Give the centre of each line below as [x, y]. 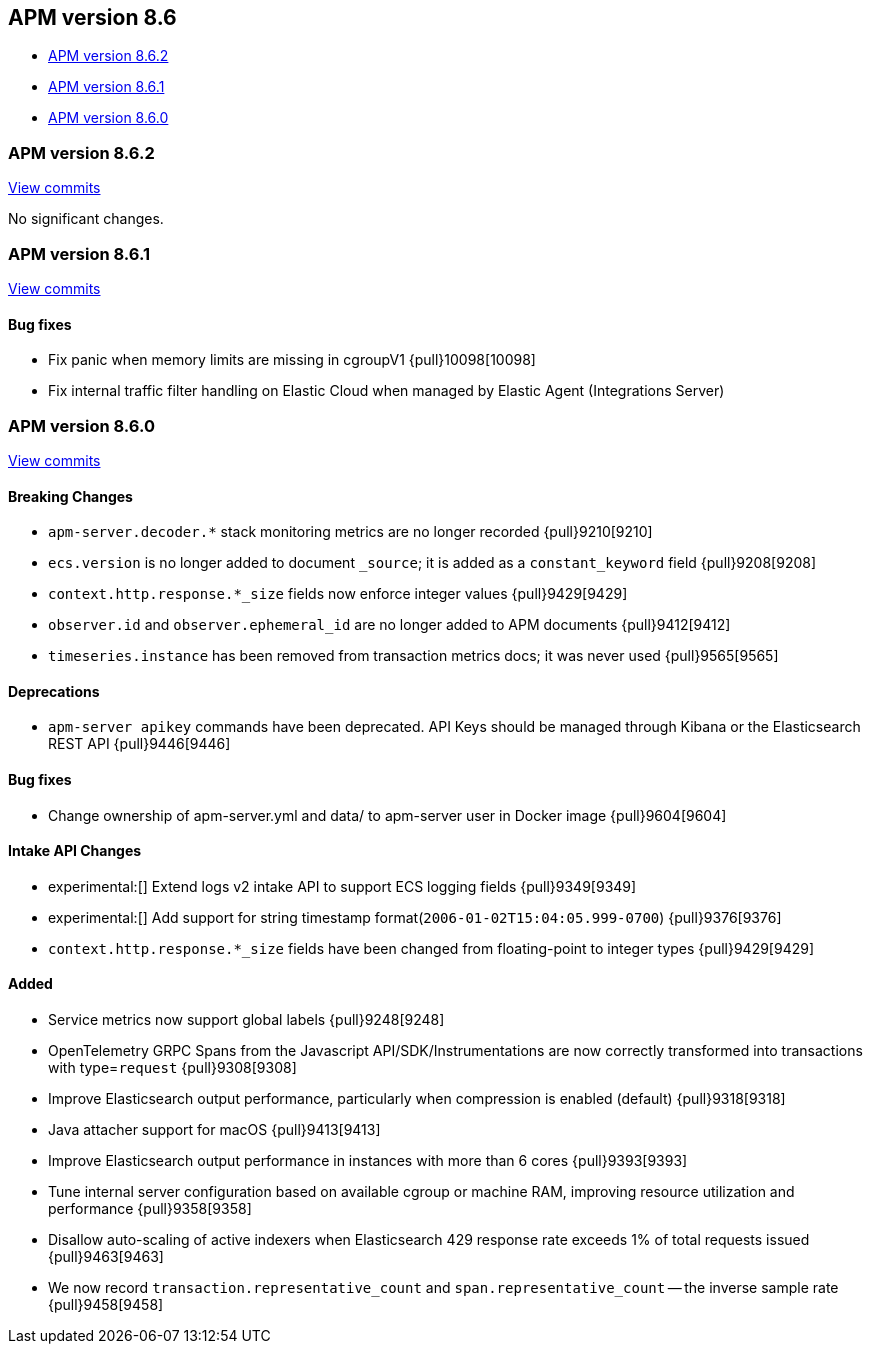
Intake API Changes [75, 851]
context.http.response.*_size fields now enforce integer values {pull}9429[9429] [338, 594]
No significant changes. [86, 219]
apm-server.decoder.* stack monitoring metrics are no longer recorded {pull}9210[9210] [350, 532]
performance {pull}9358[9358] [150, 1208]
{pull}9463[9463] [106, 1256]
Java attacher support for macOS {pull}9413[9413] [214, 1129]
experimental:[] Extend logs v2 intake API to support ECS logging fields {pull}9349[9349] [342, 886]
